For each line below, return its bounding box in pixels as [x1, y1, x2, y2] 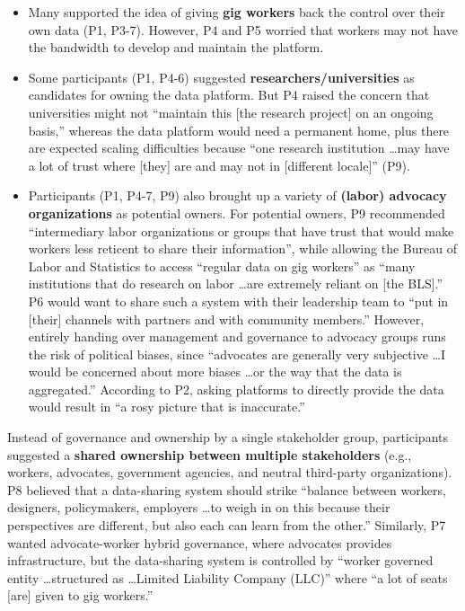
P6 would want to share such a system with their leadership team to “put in [28, 291, 449, 310]
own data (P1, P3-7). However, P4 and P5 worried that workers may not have [28, 20, 458, 39]
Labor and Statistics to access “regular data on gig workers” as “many [28, 256, 416, 275]
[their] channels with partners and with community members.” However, [28, 309, 425, 328]
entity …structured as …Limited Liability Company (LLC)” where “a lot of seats [7, 568, 448, 587]
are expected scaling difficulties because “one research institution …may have [28, 138, 450, 157]
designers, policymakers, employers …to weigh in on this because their [7, 498, 390, 517]
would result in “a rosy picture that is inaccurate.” [28, 397, 305, 416]
